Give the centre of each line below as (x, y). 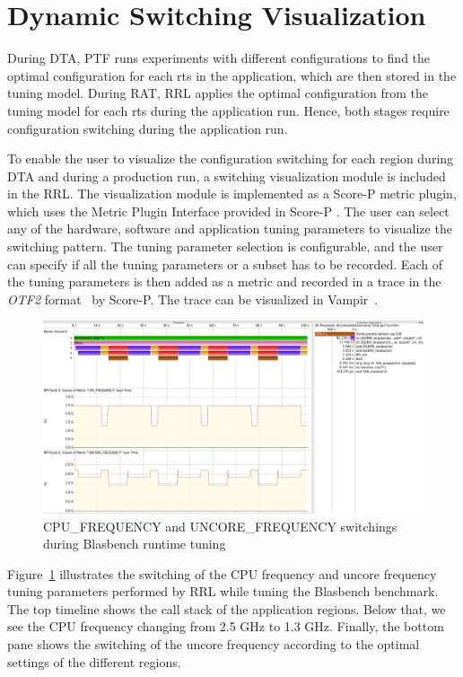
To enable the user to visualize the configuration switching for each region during (231, 158)
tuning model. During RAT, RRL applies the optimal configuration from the (218, 93)
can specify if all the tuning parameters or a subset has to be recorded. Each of (225, 264)
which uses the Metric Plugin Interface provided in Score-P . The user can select (228, 211)
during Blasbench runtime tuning (135, 544)
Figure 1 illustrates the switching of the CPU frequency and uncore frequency (222, 573)
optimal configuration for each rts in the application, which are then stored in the (232, 75)
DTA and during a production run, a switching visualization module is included (227, 176)
